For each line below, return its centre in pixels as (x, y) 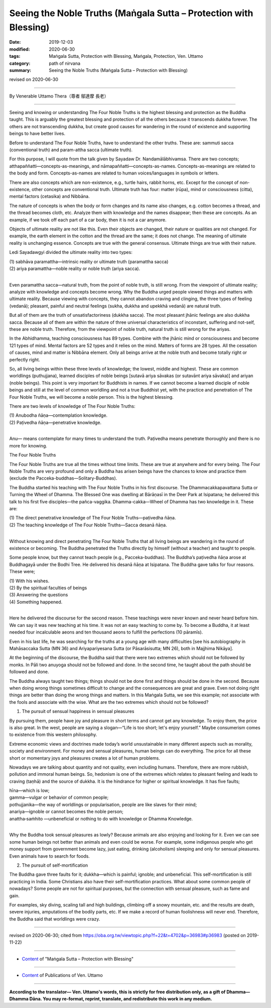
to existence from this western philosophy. (53, 735)
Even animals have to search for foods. (49, 856)
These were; (22, 572)
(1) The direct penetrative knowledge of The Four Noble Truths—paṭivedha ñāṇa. (93, 518)
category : (20, 63)
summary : (20, 70)
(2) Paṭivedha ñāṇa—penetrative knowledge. (55, 422)
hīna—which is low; (29, 791)
